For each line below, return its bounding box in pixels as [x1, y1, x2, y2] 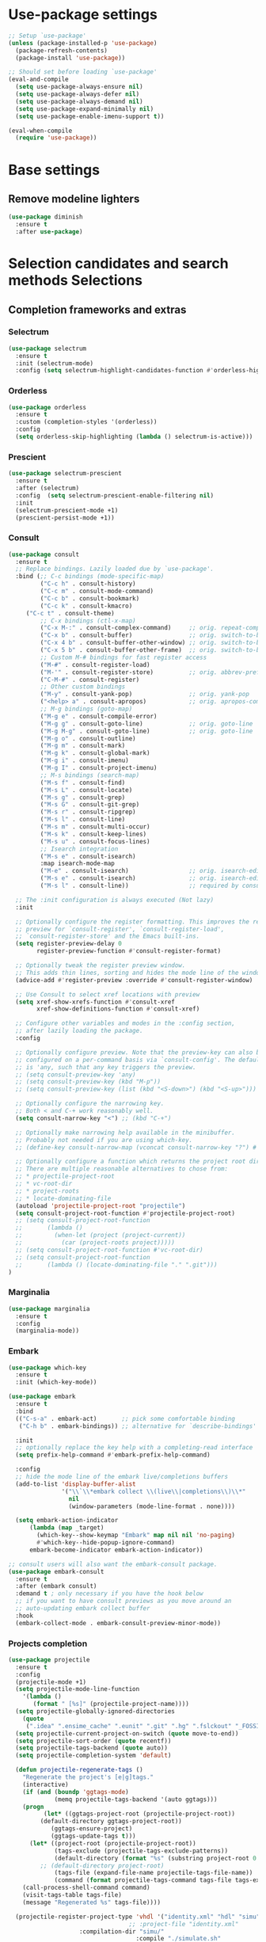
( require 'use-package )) [15, 134, 97, 142]
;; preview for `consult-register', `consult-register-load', [15, 925, 225, 933]
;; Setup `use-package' [8, 32, 87, 40]
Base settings [8, 161, 101, 179]
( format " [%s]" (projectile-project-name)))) [32, 1700, 190, 1708]
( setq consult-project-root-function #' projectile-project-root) [15, 1209, 236, 1217]
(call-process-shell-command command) [22, 1883, 150, 1892]
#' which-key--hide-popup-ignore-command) [36, 1539, 176, 1547]
